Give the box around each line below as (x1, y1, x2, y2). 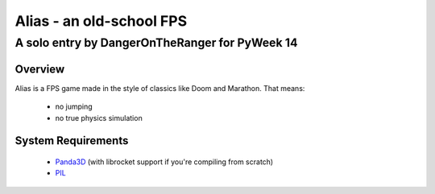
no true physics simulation (55, 113, 143, 122)
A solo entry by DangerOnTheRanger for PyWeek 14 (14, 35, 298, 50)
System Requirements (14, 134, 129, 148)
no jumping (55, 101, 93, 112)
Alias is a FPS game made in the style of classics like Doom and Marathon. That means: (14, 83, 305, 93)
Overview (14, 62, 65, 76)
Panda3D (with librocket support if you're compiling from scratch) (55, 157, 274, 167)
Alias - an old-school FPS (14, 12, 188, 30)
